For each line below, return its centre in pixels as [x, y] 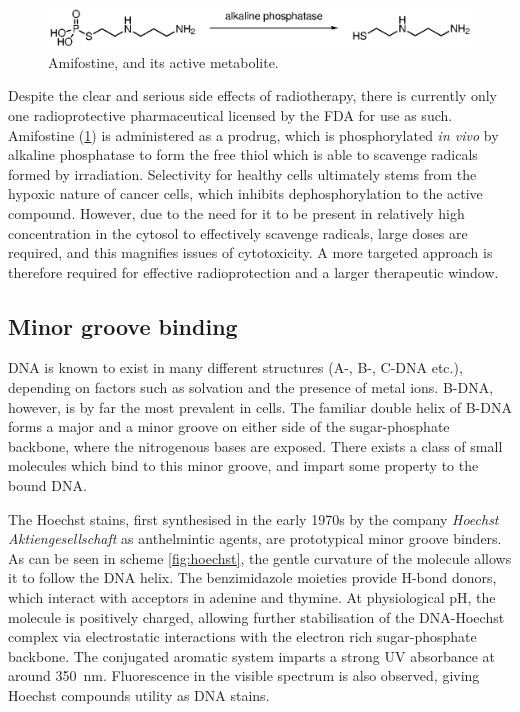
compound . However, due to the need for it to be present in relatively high [236, 212]
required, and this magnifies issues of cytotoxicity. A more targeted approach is [250, 252]
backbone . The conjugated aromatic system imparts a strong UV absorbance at [252, 655]
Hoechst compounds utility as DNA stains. [139, 694]
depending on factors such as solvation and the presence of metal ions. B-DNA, [251, 387]
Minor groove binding [123, 325]
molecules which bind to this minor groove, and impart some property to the [243, 465]
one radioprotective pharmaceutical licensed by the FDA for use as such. [230, 114]
